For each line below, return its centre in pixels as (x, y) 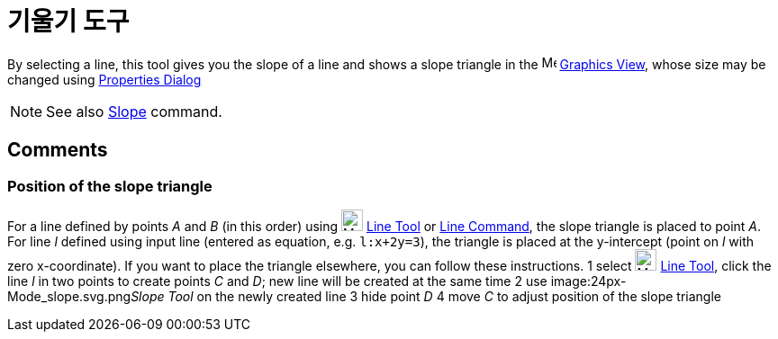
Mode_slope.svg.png (69, 296)
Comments (58, 150)
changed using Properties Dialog (104, 79)
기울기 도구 (68, 22)
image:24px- (588, 281)
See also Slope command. (134, 111)
